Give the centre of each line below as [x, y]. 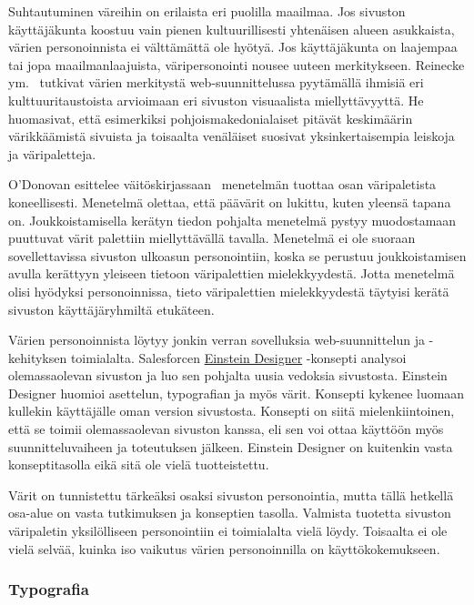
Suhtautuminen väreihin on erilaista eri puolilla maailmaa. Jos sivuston [207, 11]
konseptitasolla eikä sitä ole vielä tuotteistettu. [139, 464]
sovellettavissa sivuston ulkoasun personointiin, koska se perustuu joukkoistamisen [237, 255]
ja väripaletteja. [52, 153]
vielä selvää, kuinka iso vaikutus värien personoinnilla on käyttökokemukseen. [224, 548]
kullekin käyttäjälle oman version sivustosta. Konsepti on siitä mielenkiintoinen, [232, 411]
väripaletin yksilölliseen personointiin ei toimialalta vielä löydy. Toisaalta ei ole [228, 531]
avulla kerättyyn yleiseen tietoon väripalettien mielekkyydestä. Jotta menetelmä [232, 273]
